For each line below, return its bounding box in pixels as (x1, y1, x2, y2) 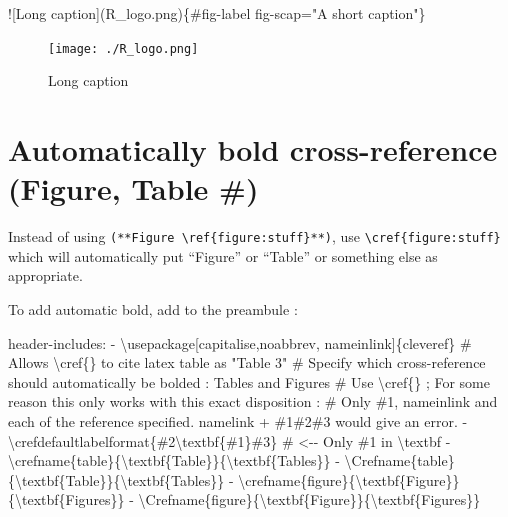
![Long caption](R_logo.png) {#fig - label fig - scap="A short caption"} (8, 3, 426, 23)
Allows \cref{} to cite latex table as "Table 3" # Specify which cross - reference (8, 352, 486, 373)
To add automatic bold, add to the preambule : (8, 299, 298, 319)
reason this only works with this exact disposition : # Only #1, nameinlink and (8, 391, 498, 412)
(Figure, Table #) (8, 168, 259, 209)
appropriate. (8, 265, 83, 286)
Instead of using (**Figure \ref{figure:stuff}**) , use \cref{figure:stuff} (8, 226, 501, 247)
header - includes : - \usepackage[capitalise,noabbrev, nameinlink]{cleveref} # (8, 332, 472, 353)
